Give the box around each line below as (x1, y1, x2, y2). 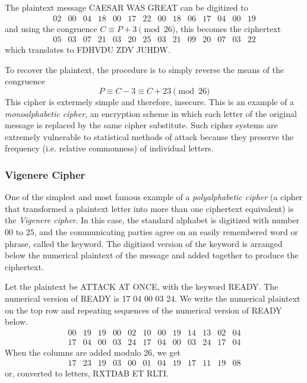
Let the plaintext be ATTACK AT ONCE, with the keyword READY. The (5, 280, 278, 293)
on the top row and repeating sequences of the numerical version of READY (5, 303, 282, 316)
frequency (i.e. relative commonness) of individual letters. (5, 142, 214, 154)
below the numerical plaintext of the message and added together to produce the (5, 249, 299, 261)
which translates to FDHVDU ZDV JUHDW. (5, 43, 170, 56)
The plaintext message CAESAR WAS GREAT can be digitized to (5, 1, 248, 13)
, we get (152, 346, 181, 358)
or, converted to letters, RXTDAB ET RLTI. (5, 367, 169, 379)
